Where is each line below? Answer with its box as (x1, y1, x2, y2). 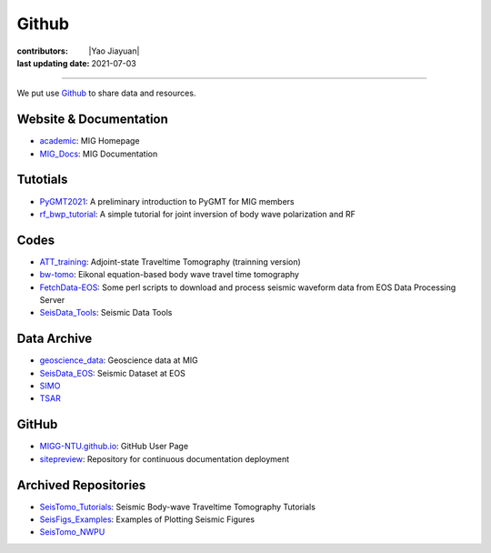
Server (39, 295, 65, 305)
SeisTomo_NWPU (39, 527, 105, 538)
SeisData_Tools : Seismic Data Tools (39, 307, 173, 318)
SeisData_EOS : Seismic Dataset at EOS (39, 367, 185, 378)
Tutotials (16, 172, 68, 187)
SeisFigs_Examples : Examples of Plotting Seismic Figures (39, 514, 255, 525)
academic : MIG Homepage (39, 136, 140, 146)
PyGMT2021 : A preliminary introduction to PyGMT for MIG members (39, 196, 295, 206)
